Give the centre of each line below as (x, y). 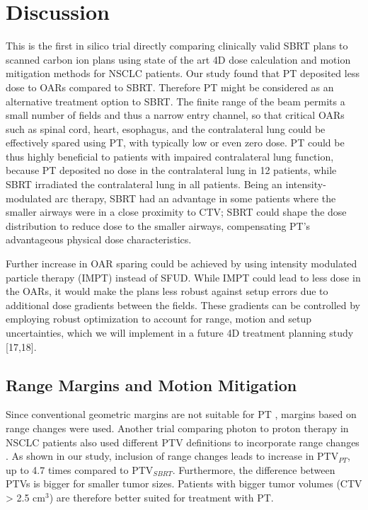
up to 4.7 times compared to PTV (80, 469)
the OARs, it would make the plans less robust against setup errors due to (167, 291)
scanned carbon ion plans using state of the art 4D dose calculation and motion (178, 59)
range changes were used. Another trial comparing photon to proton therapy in (177, 428)
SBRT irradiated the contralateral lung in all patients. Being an (144, 184)
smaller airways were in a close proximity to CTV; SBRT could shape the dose (176, 212)
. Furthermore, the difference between (254, 469)
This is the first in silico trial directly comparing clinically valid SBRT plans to (177, 46)
